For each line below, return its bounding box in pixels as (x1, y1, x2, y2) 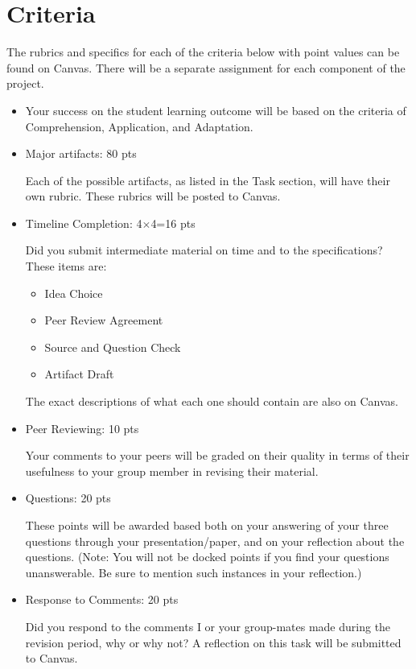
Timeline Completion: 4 (25, 214, 142, 231)
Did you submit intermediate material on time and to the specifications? (25, 242, 383, 258)
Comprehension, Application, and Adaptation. (25, 118, 253, 134)
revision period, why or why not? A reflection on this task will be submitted (25, 634, 402, 650)
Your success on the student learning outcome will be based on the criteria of (25, 101, 406, 118)
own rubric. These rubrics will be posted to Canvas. (25, 188, 281, 204)
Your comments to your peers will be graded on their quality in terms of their (25, 447, 410, 464)
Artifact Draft (44, 365, 114, 382)
